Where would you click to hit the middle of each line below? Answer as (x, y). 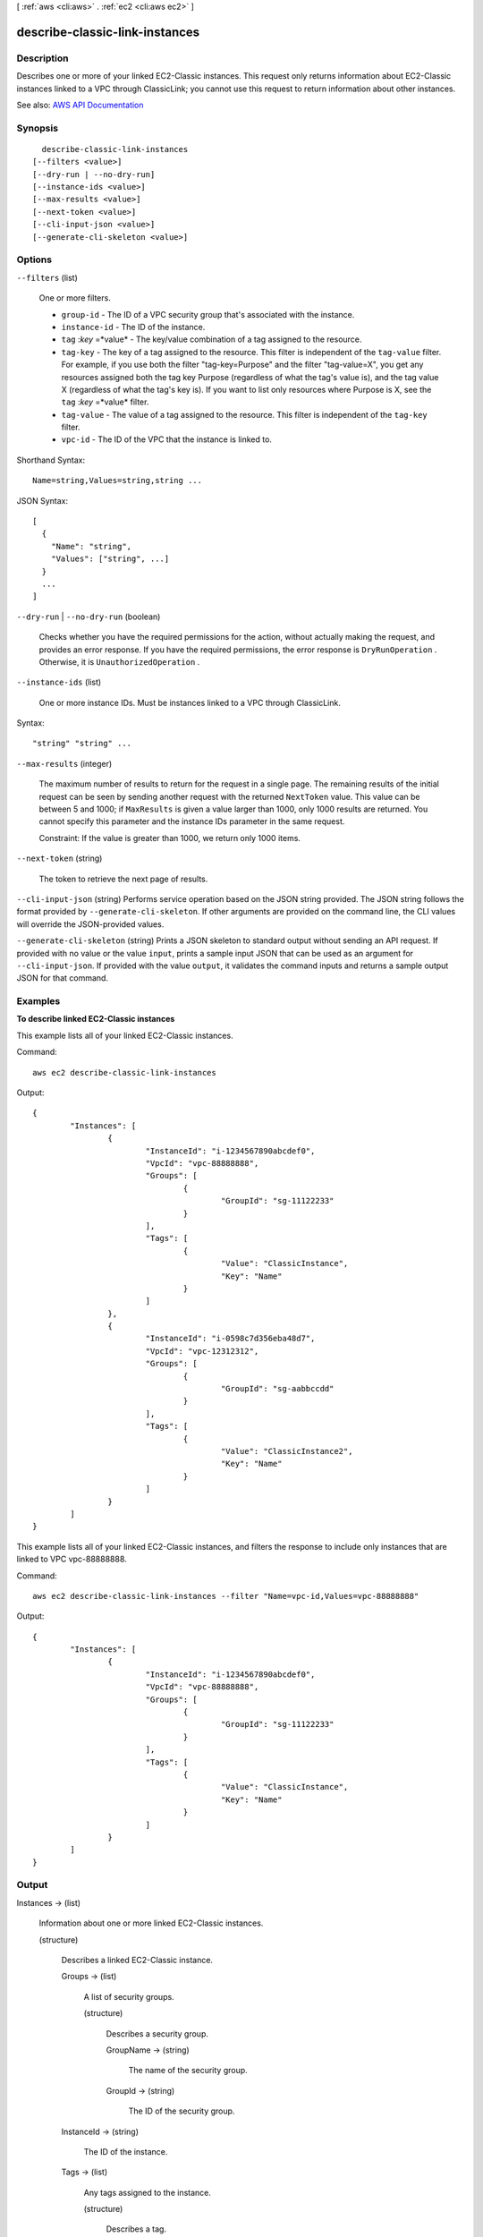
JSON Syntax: (42, 500)
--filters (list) (47, 277)
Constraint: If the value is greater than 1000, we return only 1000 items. (170, 838)
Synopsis (37, 128)
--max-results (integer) (64, 763)
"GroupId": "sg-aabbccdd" (277, 1389)
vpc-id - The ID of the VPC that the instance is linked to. (167, 439)
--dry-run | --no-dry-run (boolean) (89, 617)
